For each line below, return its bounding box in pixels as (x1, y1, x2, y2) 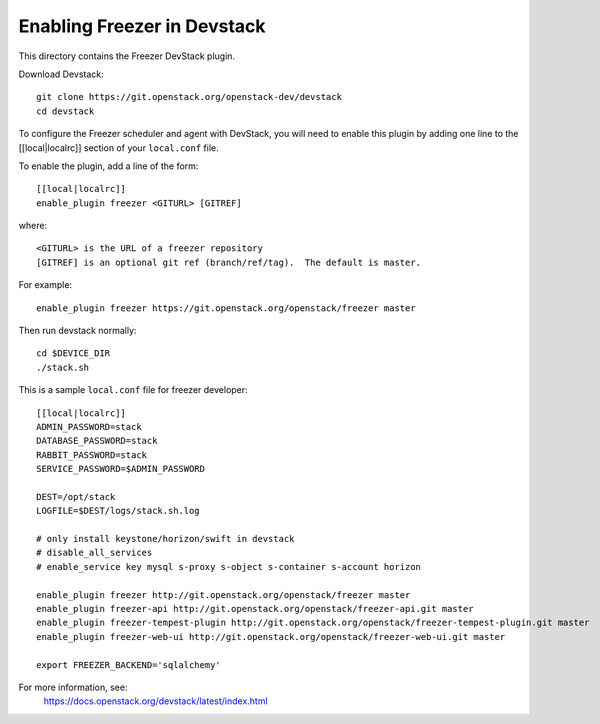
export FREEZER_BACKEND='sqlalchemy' (36, 659, 222, 670)
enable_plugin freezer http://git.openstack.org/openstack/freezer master (36, 589, 411, 600)
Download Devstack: (18, 68, 104, 80)
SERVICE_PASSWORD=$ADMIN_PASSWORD (36, 463, 205, 475)
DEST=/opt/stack (36, 491, 116, 502)
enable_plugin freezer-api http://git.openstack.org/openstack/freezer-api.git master (36, 603, 474, 615)
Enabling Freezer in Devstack (18, 15, 266, 37)
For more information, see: (18, 681, 128, 693)
